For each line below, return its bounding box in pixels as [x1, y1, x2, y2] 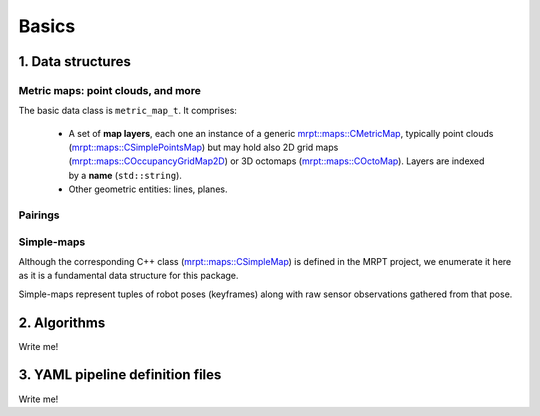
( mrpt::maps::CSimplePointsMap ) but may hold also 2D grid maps [68, 141, 339, 154]
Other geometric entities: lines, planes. [68, 183, 228, 195]
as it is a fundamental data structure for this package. [18, 270, 239, 282]
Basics [18, 15, 76, 37]
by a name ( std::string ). [68, 169, 182, 181]
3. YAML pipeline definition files [18, 366, 222, 384]
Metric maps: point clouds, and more [18, 83, 202, 97]
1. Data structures [18, 53, 132, 70]
